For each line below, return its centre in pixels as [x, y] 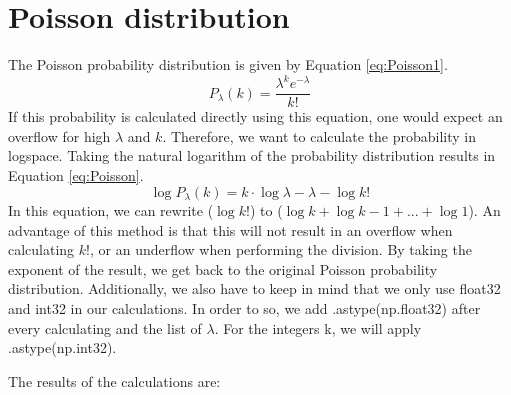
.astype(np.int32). [62, 347]
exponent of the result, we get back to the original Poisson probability [223, 268]
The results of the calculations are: [114, 380]
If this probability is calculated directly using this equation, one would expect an [255, 116]
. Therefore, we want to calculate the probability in [319, 135]
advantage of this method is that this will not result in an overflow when [230, 229]
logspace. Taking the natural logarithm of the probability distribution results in [252, 155]
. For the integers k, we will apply [318, 327]
